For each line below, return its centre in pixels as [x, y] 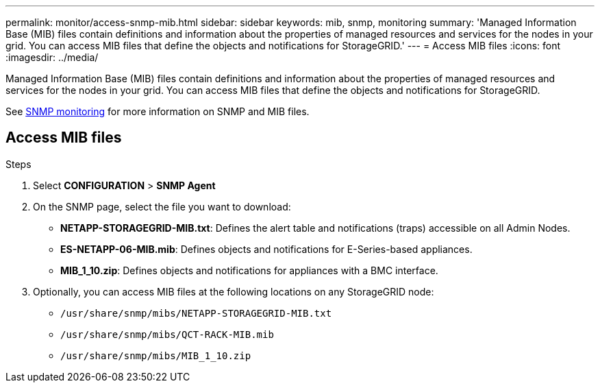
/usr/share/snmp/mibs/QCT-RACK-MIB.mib [167, 334]
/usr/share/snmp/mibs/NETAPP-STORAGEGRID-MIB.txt [196, 313]
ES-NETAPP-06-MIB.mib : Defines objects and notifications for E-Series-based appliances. [266, 249]
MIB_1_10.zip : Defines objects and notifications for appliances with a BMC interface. [249, 270]
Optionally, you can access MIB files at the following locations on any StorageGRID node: [234, 291]
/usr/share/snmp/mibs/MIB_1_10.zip [156, 355]
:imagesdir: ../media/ [52, 57]
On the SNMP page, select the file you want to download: [162, 206]
